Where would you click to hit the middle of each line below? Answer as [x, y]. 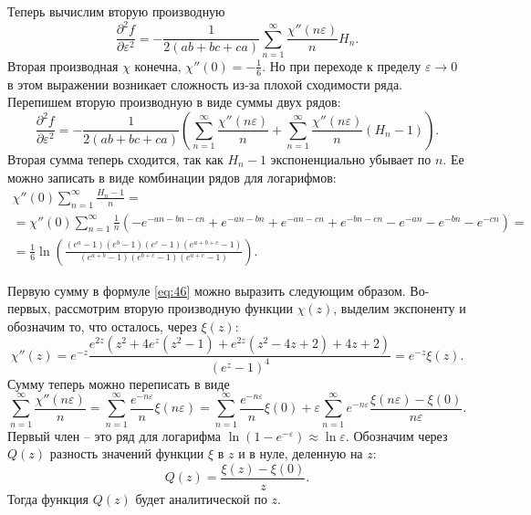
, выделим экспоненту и [400, 308]
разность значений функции [127, 453]
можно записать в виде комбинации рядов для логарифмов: [172, 177]
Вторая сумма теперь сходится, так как [115, 158]
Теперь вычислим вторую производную [116, 11]
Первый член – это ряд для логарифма [115, 435]
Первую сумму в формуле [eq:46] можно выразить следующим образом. [207, 290]
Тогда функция [48, 498]
